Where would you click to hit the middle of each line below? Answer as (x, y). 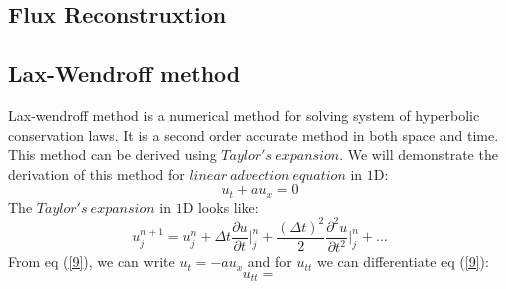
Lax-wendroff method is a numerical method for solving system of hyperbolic (244, 114)
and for (269, 261)
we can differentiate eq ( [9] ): (402, 261)
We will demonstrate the (422, 154)
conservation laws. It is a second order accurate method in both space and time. (253, 134)
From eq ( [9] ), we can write (91, 261)
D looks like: (220, 206)
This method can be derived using (112, 154)
